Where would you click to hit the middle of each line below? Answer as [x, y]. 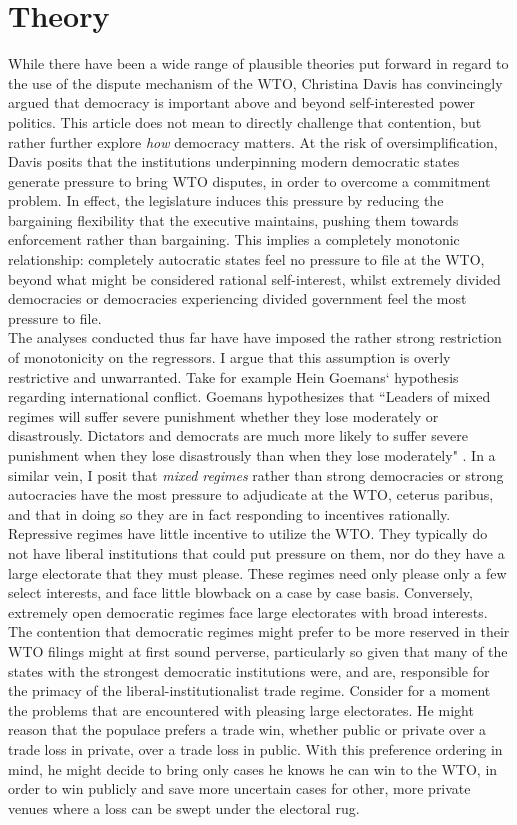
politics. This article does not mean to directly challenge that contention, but [245, 121]
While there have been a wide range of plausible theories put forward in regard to [258, 63]
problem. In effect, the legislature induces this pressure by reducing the [226, 200]
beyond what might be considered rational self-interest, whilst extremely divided [254, 278]
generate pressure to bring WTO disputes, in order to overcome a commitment [249, 180]
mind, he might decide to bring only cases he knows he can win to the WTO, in [253, 768]
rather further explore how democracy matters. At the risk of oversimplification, [253, 141]
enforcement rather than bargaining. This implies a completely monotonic [234, 239]
